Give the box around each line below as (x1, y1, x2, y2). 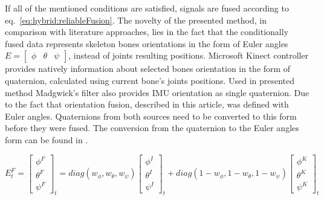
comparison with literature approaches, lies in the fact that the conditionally (5, 25, 289, 38)
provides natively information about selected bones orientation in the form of (5, 62, 291, 75)
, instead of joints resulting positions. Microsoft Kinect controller (68, 49, 309, 62)
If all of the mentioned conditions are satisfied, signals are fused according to (5, 2, 289, 14)
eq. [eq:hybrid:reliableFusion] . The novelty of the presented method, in (5, 13, 267, 26)
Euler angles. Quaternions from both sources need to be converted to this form (5, 109, 297, 122)
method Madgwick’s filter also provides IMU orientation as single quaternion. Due (5, 86, 309, 98)
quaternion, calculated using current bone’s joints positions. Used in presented (5, 74, 295, 86)
